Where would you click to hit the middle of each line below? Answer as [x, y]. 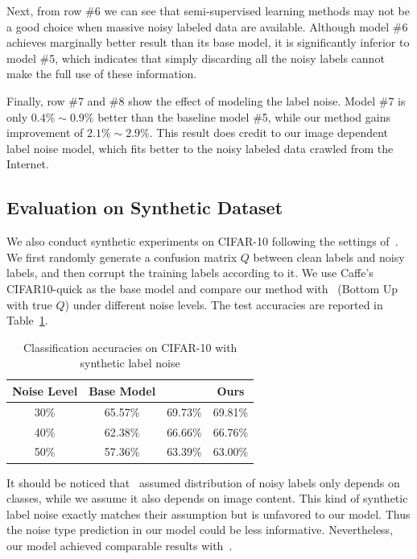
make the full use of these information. [102, 74]
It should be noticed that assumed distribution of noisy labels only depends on [203, 482]
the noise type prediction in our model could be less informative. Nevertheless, [200, 530]
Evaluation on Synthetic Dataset [145, 207]
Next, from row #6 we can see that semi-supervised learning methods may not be [208, 10]
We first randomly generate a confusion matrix [122, 257]
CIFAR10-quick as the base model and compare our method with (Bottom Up [202, 288]
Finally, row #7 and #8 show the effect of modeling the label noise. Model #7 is [206, 100]
